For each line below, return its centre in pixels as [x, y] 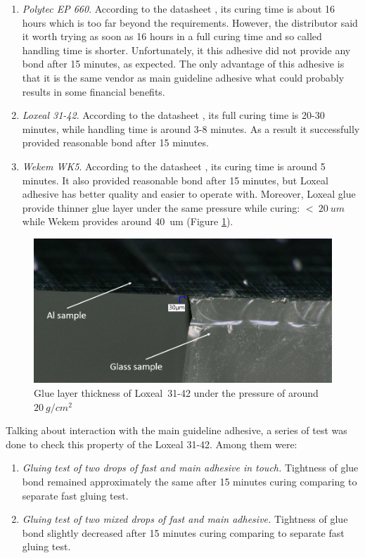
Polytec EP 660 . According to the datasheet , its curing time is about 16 [179, 8]
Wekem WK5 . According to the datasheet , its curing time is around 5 [174, 166]
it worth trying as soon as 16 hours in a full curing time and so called [172, 36]
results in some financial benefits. [94, 91]
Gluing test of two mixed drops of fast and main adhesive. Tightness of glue [185, 519]
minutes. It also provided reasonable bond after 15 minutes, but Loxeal [175, 180]
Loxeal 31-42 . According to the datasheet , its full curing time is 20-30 [173, 115]
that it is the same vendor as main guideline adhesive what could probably [183, 77]
